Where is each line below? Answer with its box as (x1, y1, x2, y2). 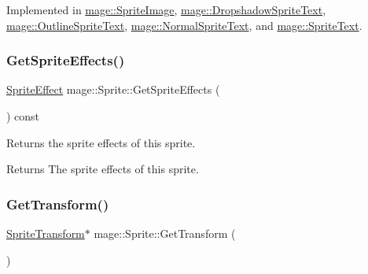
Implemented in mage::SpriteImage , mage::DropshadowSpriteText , (6, 2, 326, 17)
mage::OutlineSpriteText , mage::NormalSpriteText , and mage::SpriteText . (6, 17, 362, 33)
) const (6, 108, 40, 124)
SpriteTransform (6, 225, 85, 241)
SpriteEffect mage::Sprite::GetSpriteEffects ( (6, 81, 220, 98)
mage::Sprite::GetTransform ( (94, 225, 236, 241)
